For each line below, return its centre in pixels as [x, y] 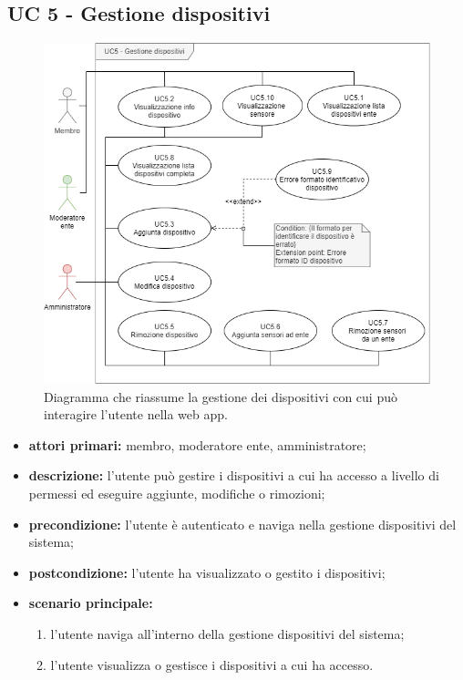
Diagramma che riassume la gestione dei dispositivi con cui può [221, 396]
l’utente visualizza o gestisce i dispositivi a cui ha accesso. [212, 664]
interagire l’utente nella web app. [136, 414]
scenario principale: [91, 603]
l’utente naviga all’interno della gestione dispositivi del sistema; [227, 633]
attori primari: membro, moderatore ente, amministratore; [197, 444]
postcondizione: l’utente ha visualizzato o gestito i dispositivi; [207, 572]
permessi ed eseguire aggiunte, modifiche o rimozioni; [177, 493]
